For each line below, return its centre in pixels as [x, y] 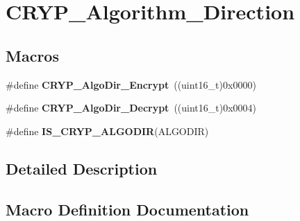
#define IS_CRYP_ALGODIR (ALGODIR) [107, 131]
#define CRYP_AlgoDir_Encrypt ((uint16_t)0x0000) [131, 84]
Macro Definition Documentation [127, 209]
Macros [32, 55]
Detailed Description [82, 168]
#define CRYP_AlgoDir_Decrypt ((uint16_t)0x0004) [131, 108]
